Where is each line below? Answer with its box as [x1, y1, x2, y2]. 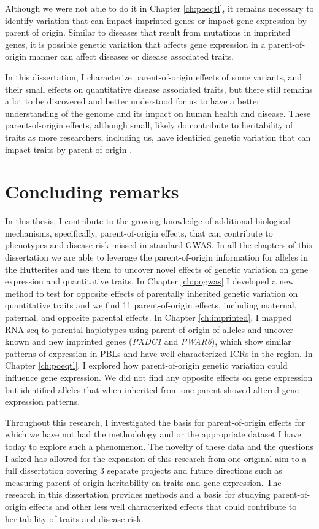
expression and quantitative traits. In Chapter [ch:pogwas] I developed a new [5, 275, 294, 288]
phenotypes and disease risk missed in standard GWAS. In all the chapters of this [5, 238, 312, 251]
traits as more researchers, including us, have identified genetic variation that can [5, 130, 311, 143]
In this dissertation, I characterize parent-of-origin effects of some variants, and [5, 70, 302, 83]
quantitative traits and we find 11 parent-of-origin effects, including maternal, [5, 299, 297, 312]
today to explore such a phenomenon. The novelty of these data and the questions [5, 439, 313, 452]
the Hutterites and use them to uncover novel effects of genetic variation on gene [5, 262, 309, 275]
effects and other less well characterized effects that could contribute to [29, 500, 297, 512]
